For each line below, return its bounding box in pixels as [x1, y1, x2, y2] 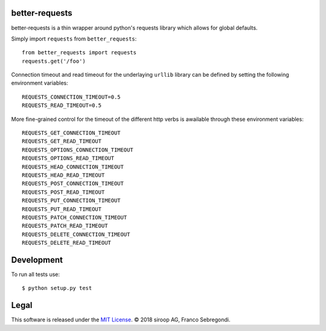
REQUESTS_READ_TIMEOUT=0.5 [22, 102, 102, 109]
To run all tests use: [11, 271, 60, 278]
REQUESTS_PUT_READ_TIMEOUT [22, 205, 102, 213]
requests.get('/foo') [22, 57, 86, 65]
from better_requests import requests [22, 49, 137, 56]
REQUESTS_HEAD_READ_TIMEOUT [22, 172, 105, 178]
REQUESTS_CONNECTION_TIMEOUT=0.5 [22, 94, 121, 100]
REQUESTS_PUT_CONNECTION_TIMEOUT [22, 197, 121, 204]
